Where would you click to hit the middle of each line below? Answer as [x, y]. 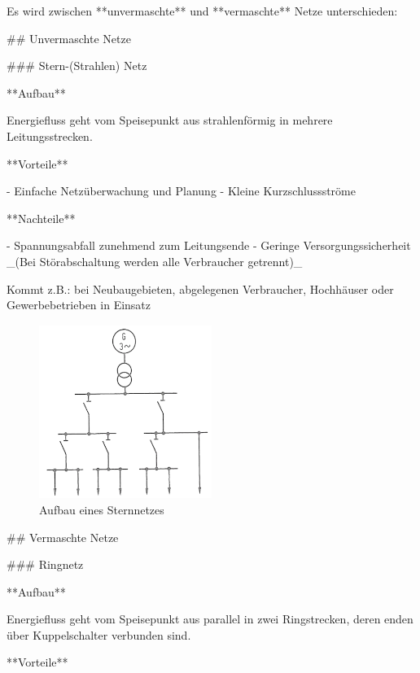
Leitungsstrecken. [50, 135]
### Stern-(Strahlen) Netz [77, 66]
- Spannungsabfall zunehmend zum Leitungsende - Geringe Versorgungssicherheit [209, 245]
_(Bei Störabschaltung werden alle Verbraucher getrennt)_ [155, 261]
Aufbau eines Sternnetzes [102, 509]
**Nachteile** [41, 218]
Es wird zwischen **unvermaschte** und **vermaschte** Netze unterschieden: [202, 11]
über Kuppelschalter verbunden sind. [99, 634]
